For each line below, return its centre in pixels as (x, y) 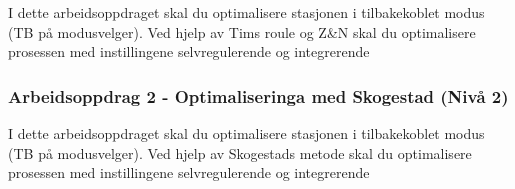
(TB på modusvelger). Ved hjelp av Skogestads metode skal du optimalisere (240, 152)
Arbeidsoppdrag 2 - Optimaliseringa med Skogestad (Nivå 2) (258, 95)
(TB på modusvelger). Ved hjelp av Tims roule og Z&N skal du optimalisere (242, 31)
